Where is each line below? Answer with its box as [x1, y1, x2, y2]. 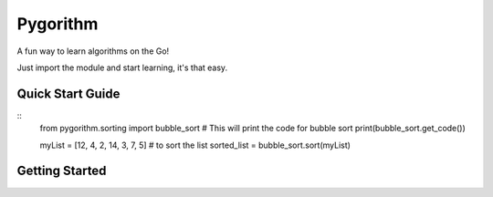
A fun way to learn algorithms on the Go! [16, 46, 170, 57]
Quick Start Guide [16, 86, 121, 101]
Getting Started [16, 163, 107, 179]
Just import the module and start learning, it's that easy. [16, 62, 228, 73]
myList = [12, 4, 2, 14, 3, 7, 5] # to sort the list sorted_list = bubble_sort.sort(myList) [39, 140, 351, 150]
